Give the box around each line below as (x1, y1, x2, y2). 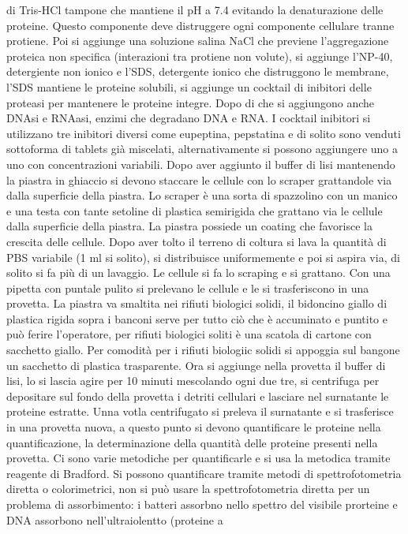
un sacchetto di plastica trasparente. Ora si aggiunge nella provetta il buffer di (6, 357, 386, 373)
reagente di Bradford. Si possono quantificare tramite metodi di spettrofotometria (6, 465, 402, 481)
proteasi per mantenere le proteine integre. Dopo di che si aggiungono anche (6, 94, 375, 110)
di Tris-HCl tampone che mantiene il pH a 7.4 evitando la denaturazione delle (6, 2, 384, 17)
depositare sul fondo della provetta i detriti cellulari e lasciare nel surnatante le (6, 387, 389, 404)
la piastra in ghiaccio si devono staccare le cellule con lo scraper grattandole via (6, 171, 392, 188)
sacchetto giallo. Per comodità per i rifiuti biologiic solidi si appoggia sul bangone (6, 342, 400, 358)
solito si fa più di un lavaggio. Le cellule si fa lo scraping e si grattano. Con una (6, 264, 391, 281)
